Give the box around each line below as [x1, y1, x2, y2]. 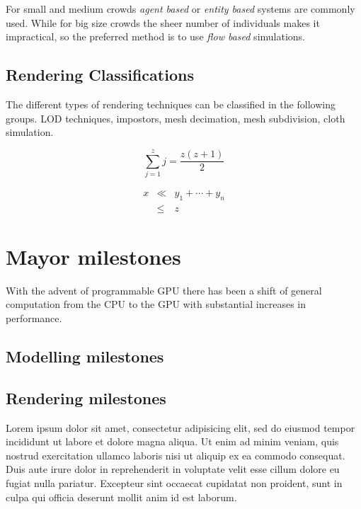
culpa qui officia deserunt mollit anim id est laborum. [6, 489, 237, 504]
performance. [6, 311, 62, 326]
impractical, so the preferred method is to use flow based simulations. [6, 29, 305, 44]
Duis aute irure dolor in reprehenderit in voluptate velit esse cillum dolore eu [6, 462, 340, 476]
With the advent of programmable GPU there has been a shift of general [6, 282, 322, 297]
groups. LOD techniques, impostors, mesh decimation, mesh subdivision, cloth [6, 110, 345, 125]
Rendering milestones [6, 387, 166, 408]
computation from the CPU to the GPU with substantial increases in [6, 297, 306, 311]
